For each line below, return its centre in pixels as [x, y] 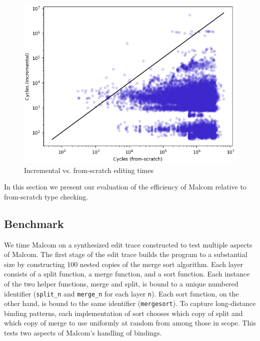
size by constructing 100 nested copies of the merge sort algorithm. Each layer [123, 264]
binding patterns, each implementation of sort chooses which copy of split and [123, 313]
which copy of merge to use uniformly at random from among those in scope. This [130, 323]
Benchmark [34, 223]
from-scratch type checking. [46, 196]
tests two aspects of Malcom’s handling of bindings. [83, 333]
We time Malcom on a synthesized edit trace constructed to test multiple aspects [128, 244]
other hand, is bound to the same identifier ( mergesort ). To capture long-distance [130, 303]
